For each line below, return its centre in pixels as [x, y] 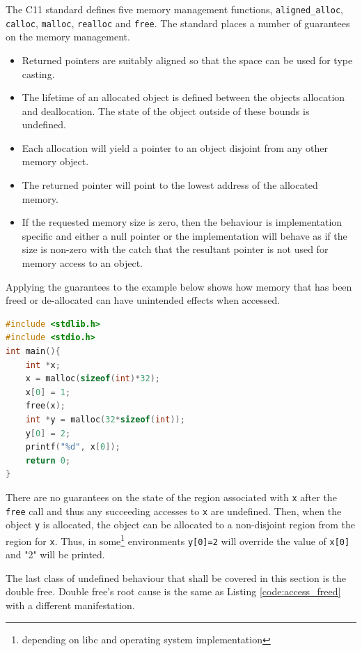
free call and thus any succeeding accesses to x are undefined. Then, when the [174, 511]
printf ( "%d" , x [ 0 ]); [73, 447]
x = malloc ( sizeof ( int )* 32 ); [93, 379]
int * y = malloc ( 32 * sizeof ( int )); [105, 419]
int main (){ [33, 351]
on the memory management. [68, 37]
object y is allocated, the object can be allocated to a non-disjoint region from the [181, 524]
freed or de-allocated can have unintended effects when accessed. [143, 300]
